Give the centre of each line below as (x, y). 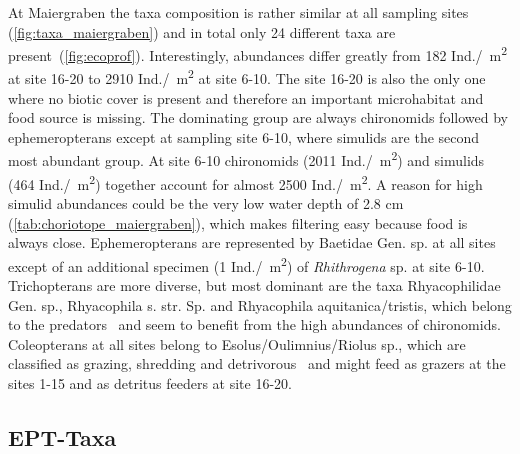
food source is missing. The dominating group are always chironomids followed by (258, 117)
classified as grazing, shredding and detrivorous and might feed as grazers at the (257, 363)
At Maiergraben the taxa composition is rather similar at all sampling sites (238, 12)
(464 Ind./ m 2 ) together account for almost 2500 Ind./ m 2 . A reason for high (245, 182)
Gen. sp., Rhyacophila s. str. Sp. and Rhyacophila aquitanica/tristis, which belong (260, 304)
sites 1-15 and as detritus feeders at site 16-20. (150, 382)
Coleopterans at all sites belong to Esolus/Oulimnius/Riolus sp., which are (237, 343)
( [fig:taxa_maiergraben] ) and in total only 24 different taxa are (202, 31)
